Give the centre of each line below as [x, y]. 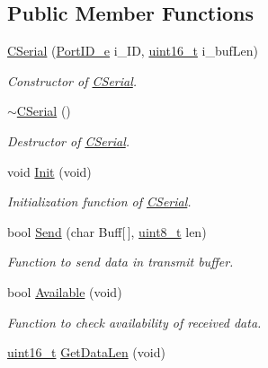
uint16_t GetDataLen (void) [86, 352]
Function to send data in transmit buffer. [121, 262]
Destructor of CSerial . [69, 140]
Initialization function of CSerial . [99, 202]
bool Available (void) [65, 291]
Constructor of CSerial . [72, 80]
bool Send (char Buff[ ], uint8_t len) [107, 231]
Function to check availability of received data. [134, 322]
